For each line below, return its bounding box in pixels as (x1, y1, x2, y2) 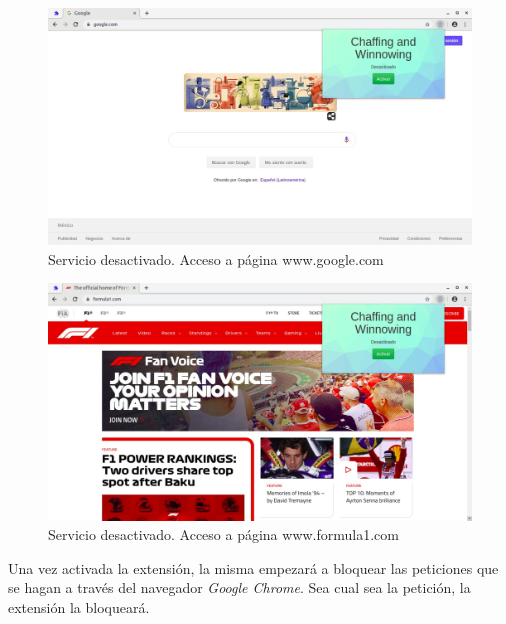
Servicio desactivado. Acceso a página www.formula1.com (48, 524, 399, 545)
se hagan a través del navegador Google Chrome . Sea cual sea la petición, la (8, 577, 471, 598)
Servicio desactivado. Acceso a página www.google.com (48, 248, 384, 269)
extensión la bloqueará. (8, 597, 150, 618)
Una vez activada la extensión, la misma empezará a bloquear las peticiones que (8, 557, 499, 578)
